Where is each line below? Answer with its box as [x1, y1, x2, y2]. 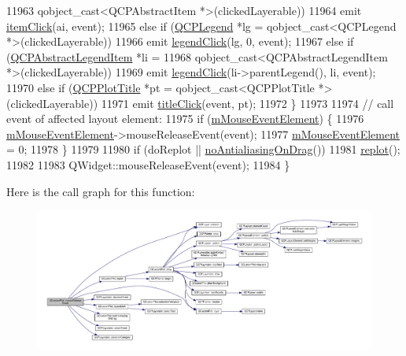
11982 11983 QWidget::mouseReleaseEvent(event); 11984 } [6, 156, 290, 172]
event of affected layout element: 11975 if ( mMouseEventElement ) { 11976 [6, 110, 364, 127]
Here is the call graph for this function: [6, 183, 195, 199]
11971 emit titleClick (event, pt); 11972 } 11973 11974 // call [101, 95, 394, 111]
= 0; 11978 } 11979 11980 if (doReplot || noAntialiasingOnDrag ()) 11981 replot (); [6, 141, 400, 158]
